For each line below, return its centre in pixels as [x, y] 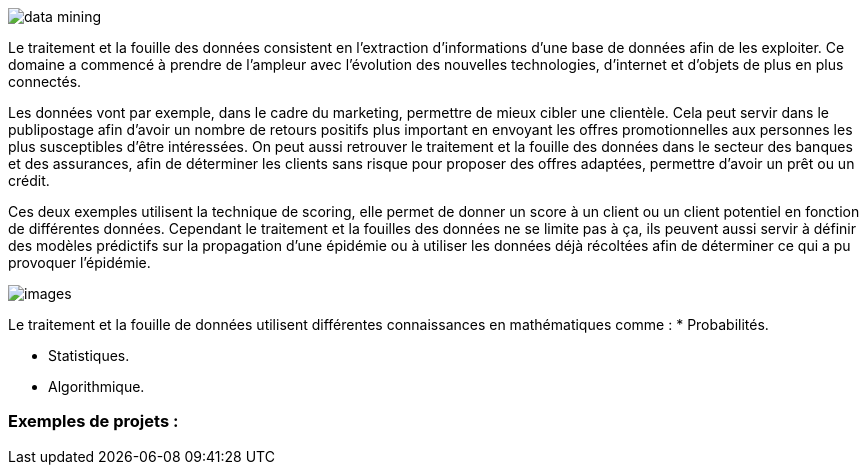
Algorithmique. [96, 386]
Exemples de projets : [93, 421]
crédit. [29, 180]
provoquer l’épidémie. [79, 262]
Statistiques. [89, 355]
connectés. [45, 81]
